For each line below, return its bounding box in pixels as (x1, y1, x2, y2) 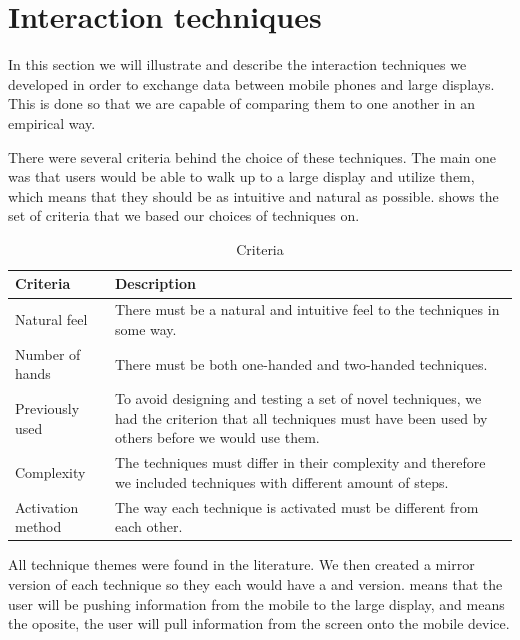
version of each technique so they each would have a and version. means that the (8, 573, 503, 594)
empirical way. (8, 112, 96, 133)
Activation (15, 496, 79, 517)
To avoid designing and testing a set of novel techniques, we (114, 388, 482, 409)
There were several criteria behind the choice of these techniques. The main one (8, 146, 497, 167)
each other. (114, 516, 183, 537)
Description (114, 273, 196, 294)
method (15, 516, 62, 537)
